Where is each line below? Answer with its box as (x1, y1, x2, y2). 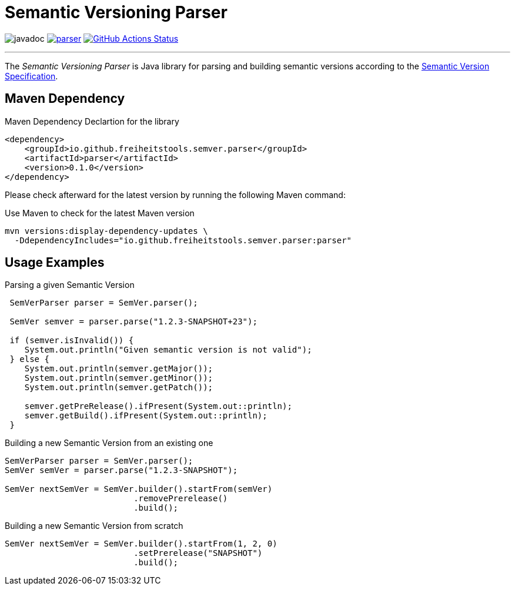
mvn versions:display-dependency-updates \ (5, 226, 208, 236)
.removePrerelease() (133, 494, 228, 504)
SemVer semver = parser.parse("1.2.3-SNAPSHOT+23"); (9, 317, 257, 327)
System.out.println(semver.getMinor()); (24, 373, 213, 383)
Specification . (5, 71, 58, 81)
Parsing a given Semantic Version (5, 280, 135, 290)
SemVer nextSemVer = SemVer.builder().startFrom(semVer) (5, 484, 273, 494)
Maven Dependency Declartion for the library (5, 116, 179, 126)
